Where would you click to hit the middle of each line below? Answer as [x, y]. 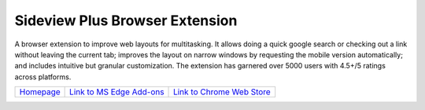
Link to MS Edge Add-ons [117, 92]
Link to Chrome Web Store [222, 92]
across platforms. [43, 77]
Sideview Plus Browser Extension [126, 20]
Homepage [40, 92]
